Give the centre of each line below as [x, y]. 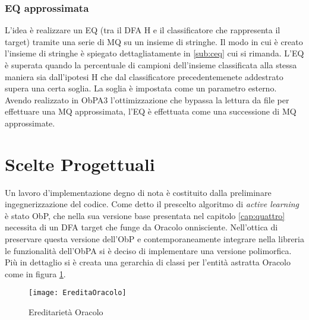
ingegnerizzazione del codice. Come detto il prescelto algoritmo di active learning [152, 204]
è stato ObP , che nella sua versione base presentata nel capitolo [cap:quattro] [145, 215]
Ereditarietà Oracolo [66, 312]
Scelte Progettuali [80, 164]
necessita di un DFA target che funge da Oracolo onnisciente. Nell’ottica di [141, 227]
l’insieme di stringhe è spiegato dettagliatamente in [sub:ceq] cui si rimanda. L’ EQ [154, 53]
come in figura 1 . [35, 273]
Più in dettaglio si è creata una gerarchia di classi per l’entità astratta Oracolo [148, 262]
